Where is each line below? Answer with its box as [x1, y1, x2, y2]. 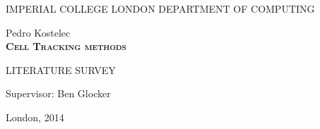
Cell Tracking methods [6, 39, 127, 54]
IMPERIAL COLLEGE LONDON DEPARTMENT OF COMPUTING [6, 1, 315, 16]
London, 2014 [6, 109, 64, 124]
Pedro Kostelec [6, 25, 71, 39]
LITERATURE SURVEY [6, 62, 116, 77]
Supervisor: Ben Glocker [6, 86, 111, 101]
